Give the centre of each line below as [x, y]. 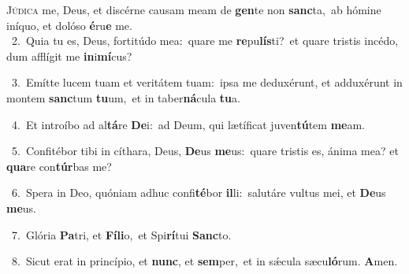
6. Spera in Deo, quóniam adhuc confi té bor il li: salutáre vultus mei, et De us [199, 193]
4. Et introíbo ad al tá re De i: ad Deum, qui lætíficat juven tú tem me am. [188, 124]
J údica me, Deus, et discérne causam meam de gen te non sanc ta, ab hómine [194, 9]
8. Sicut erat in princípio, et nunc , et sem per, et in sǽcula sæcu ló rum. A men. [204, 261]
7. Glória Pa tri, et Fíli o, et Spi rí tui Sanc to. [121, 234]
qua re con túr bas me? [59, 166]
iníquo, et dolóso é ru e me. [69, 25]
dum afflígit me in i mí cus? [69, 56]
